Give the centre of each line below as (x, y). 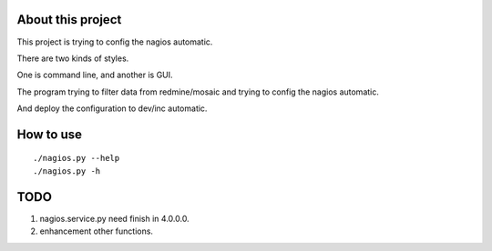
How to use (49, 134)
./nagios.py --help (77, 158)
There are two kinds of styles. (73, 58)
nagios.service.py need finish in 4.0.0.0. (115, 218)
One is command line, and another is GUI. (95, 75)
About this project (69, 20)
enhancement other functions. (97, 231)
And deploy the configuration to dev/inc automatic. (112, 108)
